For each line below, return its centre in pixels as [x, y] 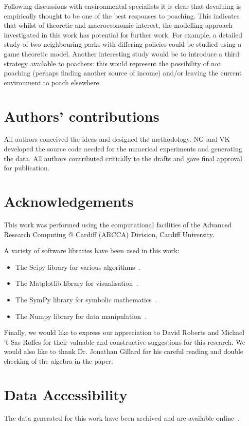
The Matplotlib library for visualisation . [77, 283]
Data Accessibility [66, 394]
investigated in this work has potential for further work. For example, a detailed [123, 34]
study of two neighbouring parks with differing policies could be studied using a [123, 44]
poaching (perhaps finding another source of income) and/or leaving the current [123, 73]
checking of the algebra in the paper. [59, 361]
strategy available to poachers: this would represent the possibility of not [112, 63]
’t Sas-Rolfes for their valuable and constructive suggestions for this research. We [125, 342]
